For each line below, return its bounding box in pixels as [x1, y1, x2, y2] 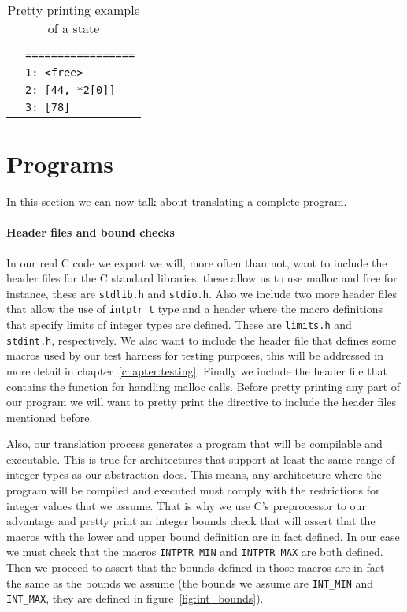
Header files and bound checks [6, 224, 175, 241]
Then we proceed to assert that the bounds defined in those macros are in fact [6, 559, 385, 576]
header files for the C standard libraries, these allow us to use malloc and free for [6, 270, 398, 286]
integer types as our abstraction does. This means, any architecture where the [6, 466, 382, 483]
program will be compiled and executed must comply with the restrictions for [6, 482, 380, 498]
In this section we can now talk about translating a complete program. [6, 193, 347, 210]
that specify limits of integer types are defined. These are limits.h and [6, 316, 352, 333]
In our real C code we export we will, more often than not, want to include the [6, 254, 387, 271]
